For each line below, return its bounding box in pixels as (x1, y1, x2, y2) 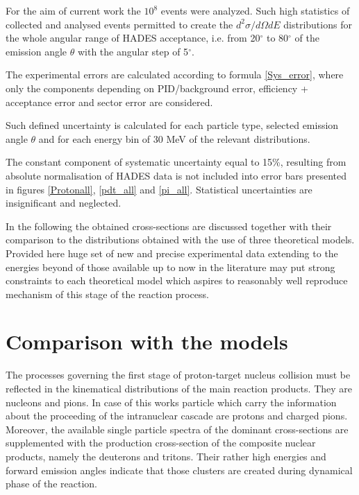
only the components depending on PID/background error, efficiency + (6, 80, 308, 95)
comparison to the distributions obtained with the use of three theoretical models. (6, 232, 355, 247)
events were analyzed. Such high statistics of (160, 3, 350, 17)
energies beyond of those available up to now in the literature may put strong (6, 259, 335, 274)
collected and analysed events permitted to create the (6, 17, 233, 31)
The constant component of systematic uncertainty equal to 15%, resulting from (6, 155, 347, 169)
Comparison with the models (6, 327, 288, 356)
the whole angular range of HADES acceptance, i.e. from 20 (6, 31, 260, 45)
